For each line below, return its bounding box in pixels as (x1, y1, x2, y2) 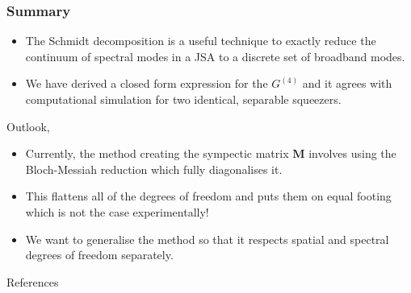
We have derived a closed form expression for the (25, 75, 268, 92)
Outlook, (6, 118, 50, 134)
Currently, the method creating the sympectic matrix (25, 145, 289, 162)
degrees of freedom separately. (25, 246, 174, 263)
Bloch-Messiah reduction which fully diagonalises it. (25, 160, 283, 177)
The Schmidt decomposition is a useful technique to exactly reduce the (25, 32, 376, 49)
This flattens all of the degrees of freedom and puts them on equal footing (25, 188, 392, 204)
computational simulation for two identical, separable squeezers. (25, 91, 342, 107)
